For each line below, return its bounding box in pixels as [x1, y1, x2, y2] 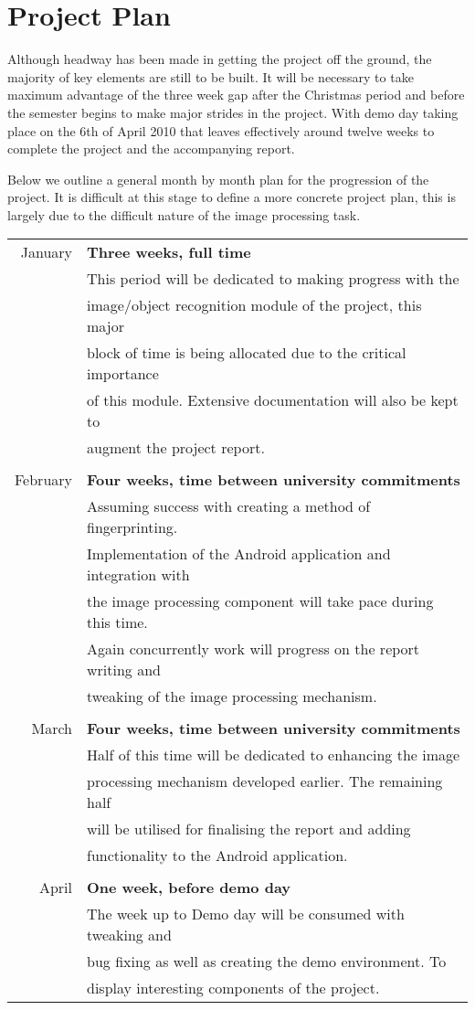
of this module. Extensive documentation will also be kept [87, 389, 459, 411]
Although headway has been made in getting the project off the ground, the [7, 49, 432, 69]
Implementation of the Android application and [87, 543, 391, 565]
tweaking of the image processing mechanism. [87, 686, 377, 707]
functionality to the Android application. [87, 845, 348, 866]
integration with [87, 564, 190, 586]
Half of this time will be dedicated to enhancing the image [87, 744, 460, 766]
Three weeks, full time [87, 241, 251, 263]
